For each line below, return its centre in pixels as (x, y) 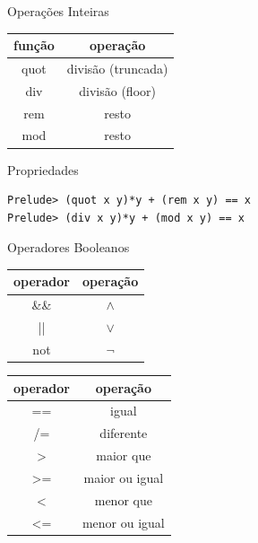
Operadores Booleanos (69, 247)
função (34, 45)
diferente (124, 433)
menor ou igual (123, 522)
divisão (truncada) (117, 68)
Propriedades (43, 169)
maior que (124, 455)
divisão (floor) (117, 90)
